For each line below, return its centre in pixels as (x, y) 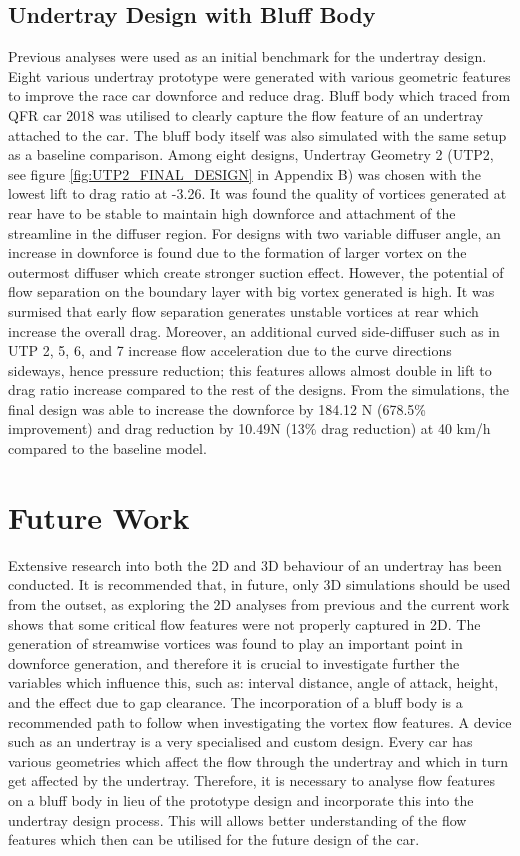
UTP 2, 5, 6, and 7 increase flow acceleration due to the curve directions (230, 350)
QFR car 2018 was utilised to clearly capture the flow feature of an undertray (246, 114)
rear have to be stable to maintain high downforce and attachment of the (232, 212)
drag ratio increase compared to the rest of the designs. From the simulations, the (258, 389)
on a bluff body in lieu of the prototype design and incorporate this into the (241, 799)
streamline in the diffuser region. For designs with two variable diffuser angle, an (254, 232)
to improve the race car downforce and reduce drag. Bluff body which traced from (259, 95)
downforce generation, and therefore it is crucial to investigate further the (234, 662)
